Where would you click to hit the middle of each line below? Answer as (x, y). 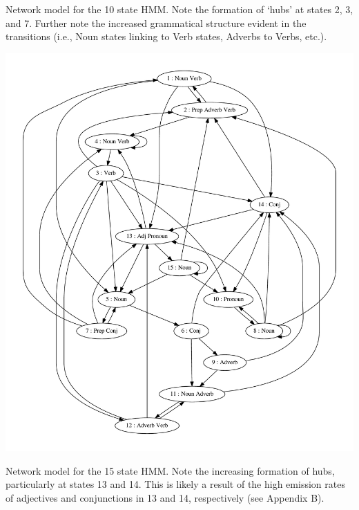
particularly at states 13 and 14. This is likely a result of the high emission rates (175, 484)
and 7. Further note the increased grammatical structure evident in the (156, 22)
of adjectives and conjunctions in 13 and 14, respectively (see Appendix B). (165, 497)
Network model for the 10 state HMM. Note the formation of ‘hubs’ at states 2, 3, (179, 9)
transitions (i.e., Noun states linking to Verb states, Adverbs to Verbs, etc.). (166, 36)
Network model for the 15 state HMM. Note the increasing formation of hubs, (170, 470)
